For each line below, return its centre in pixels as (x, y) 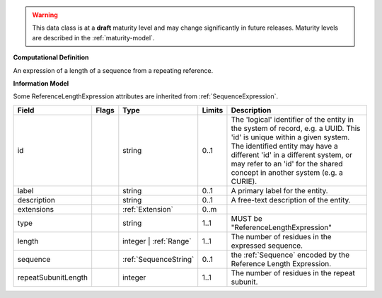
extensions (36, 209)
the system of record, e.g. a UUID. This (296, 128)
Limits (213, 110)
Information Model (41, 83)
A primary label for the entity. (279, 190)
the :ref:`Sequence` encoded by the (290, 255)
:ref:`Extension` (148, 209)
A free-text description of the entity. (291, 200)
